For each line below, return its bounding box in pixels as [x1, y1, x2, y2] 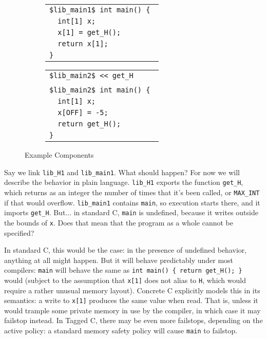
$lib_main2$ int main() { [49, 86, 150, 94]
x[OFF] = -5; [58, 108, 108, 117]
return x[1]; [58, 40, 108, 48]
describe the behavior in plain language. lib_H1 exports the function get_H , [4, 177, 243, 187]
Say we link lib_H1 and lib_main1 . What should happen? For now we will [4, 166, 240, 177]
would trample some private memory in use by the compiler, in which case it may [4, 305, 261, 315]
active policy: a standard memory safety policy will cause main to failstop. [4, 325, 238, 336]
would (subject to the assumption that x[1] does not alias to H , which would [4, 274, 246, 285]
